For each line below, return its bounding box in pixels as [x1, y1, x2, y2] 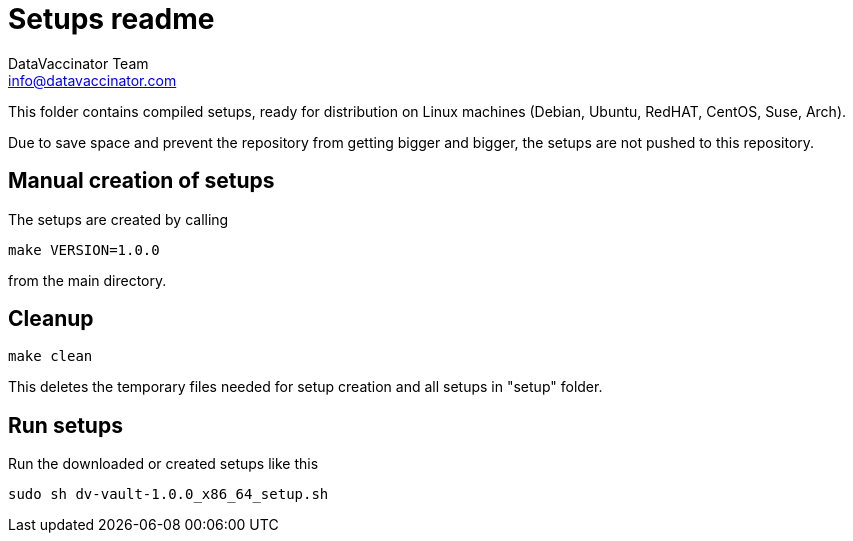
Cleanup [8, 306, 94, 332]
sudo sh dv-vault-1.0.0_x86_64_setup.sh [8, 486, 329, 503]
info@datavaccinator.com [8, 71, 177, 89]
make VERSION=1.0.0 [8, 241, 160, 258]
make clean [8, 348, 93, 365]
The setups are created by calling [8, 210, 229, 228]
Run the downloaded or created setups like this [8, 455, 319, 473]
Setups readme [8, 2, 215, 36]
